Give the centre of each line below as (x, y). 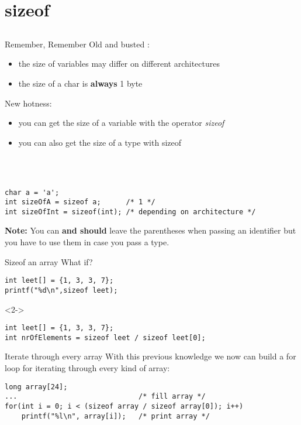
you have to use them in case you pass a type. (87, 242)
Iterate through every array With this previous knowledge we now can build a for (150, 356)
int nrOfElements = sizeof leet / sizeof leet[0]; (105, 337)
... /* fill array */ (105, 397)
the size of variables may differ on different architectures (119, 64)
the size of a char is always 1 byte (80, 83)
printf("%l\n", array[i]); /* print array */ (115, 416)
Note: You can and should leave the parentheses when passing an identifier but (150, 230)
